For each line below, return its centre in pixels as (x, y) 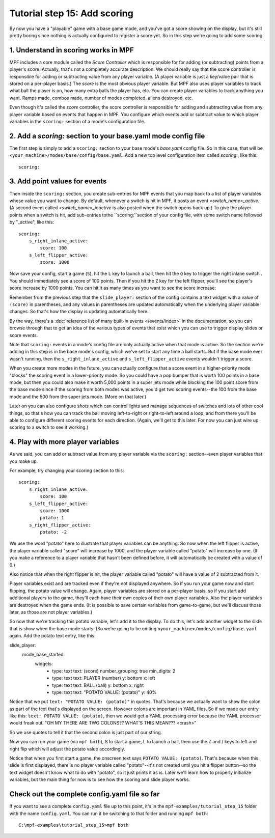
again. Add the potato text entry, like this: (53, 636)
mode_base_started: (44, 654)
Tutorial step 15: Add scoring (71, 13)
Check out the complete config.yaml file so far (85, 794)
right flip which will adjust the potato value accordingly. (67, 749)
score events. (24, 335)
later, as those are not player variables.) (51, 612)
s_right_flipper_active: (60, 525)
